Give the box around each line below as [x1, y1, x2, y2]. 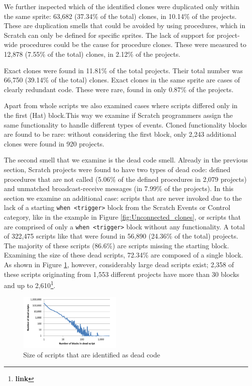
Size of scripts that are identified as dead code [23, 350, 160, 360]
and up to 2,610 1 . [4, 279, 56, 290]
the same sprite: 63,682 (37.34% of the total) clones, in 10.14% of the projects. [4, 11, 237, 21]
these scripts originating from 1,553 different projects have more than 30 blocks [4, 269, 239, 279]
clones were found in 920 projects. [4, 138, 105, 148]
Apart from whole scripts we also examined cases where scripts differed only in [4, 100, 238, 111]
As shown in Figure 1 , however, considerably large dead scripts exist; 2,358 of [4, 259, 234, 269]
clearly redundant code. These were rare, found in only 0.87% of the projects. [4, 84, 234, 94]
